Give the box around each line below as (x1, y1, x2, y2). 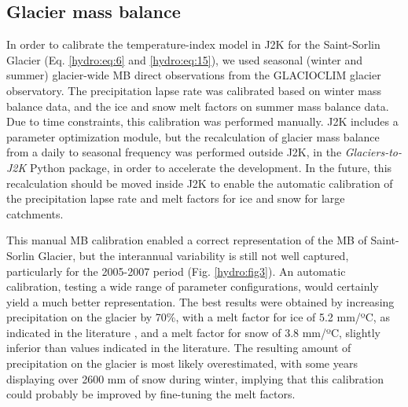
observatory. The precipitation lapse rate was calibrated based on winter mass (6, 82, 382, 98)
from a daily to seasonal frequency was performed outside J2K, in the (6, 144, 342, 160)
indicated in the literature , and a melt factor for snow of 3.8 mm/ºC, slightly (6, 324, 380, 340)
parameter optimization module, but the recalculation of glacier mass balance (6, 128, 380, 145)
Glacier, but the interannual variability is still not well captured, (38, 247, 349, 263)
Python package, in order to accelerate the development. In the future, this (29, 159, 392, 175)
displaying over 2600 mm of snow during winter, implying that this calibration (6, 370, 384, 387)
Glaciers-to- (344, 144, 402, 160)
